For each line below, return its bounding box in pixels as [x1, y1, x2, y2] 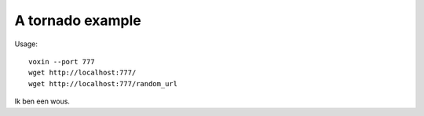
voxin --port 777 [28, 57, 95, 66]
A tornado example [14, 12, 141, 29]
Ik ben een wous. [14, 96, 71, 106]
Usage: [14, 39, 38, 49]
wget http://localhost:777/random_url [28, 79, 178, 88]
